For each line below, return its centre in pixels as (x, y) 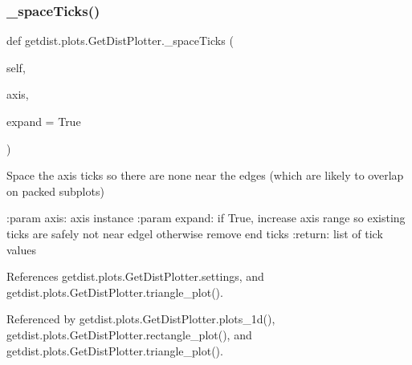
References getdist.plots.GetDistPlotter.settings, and (135, 276)
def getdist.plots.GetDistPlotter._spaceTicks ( (120, 41)
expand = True (44, 121)
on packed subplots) (55, 191)
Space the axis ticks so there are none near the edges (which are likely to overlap (205, 175)
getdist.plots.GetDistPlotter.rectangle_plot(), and (129, 334)
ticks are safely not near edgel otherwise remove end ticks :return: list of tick (195, 233)
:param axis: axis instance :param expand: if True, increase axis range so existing (206, 218)
